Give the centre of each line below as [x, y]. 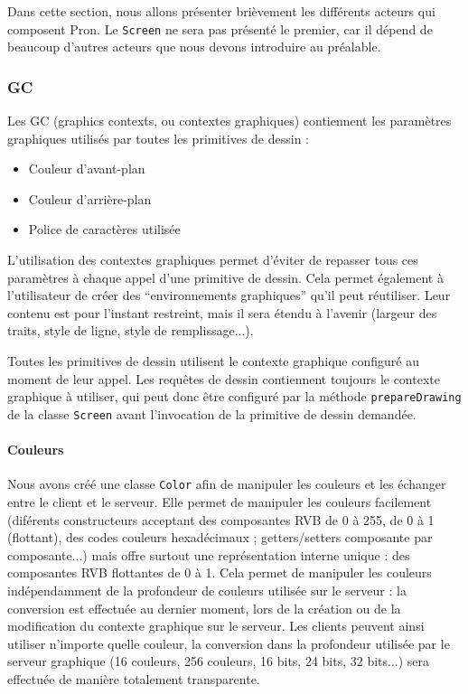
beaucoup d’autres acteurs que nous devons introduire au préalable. [194, 47]
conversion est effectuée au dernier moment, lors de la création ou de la [204, 608]
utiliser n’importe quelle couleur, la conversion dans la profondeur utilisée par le [229, 643]
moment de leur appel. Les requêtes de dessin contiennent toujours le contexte [224, 378]
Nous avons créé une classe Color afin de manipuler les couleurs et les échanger [227, 484]
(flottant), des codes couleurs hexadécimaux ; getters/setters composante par [220, 537]
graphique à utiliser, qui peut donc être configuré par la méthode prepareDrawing [234, 396]
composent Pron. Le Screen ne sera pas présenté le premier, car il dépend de [220, 28]
